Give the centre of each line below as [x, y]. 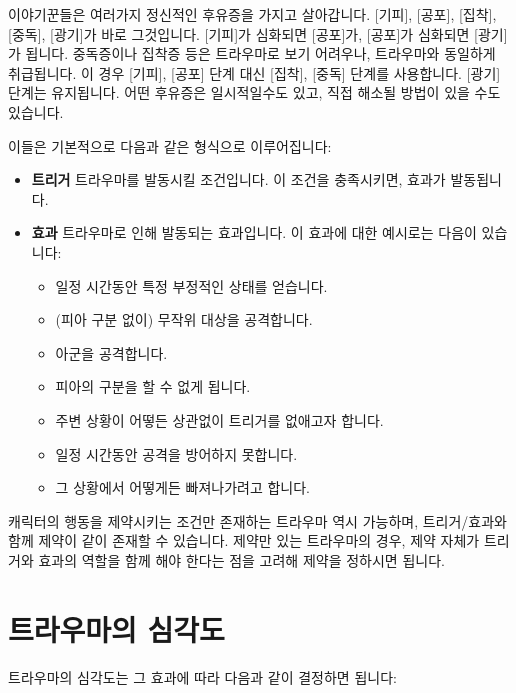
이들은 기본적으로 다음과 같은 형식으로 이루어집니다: [170, 145]
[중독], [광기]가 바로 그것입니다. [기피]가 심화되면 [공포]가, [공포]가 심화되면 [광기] [258, 33]
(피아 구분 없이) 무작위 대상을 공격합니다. [184, 319]
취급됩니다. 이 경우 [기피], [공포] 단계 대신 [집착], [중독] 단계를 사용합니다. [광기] [254, 72]
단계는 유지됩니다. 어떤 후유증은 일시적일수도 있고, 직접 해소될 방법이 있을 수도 [254, 92]
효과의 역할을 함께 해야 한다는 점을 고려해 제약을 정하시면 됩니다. [241, 559]
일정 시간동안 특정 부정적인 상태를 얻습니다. [191, 285]
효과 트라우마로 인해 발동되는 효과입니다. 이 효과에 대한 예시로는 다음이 [254, 232]
